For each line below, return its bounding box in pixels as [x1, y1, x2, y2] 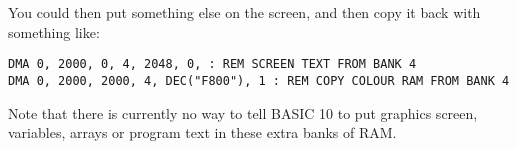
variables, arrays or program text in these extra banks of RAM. [8, 122, 397, 143]
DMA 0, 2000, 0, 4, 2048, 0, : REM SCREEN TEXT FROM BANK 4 [8, 57, 417, 72]
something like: [8, 21, 100, 42]
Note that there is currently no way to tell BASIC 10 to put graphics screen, [8, 102, 478, 123]
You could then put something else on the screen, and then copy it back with [8, 2, 481, 22]
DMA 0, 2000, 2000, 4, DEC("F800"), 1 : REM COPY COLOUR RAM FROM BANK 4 [8, 73, 510, 88]
